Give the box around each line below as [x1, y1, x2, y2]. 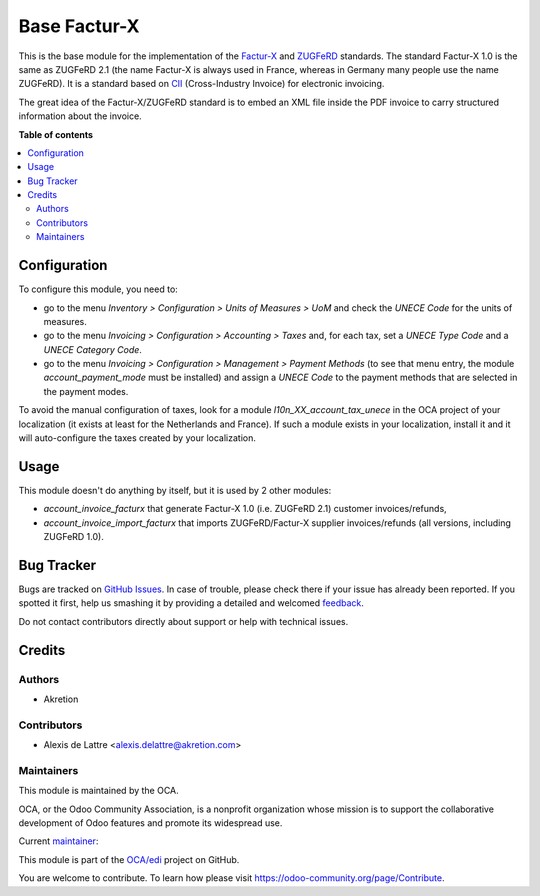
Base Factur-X [18, 15, 140, 37]
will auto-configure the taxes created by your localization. [18, 432, 257, 444]
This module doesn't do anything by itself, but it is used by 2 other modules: [18, 484, 332, 496]
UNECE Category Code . [43, 343, 142, 355]
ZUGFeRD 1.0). [43, 531, 104, 543]
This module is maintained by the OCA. [18, 785, 179, 797]
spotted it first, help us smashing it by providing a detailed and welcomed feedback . [18, 597, 365, 609]
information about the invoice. [18, 110, 142, 122]
